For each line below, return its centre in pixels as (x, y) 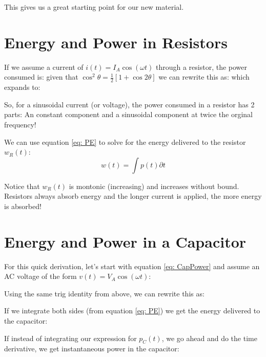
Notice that (22, 186)
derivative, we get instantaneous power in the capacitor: (92, 349)
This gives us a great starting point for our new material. (94, 7)
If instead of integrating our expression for (70, 338)
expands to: (22, 87)
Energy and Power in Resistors (116, 42)
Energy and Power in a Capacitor (125, 241)
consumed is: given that (41, 77)
